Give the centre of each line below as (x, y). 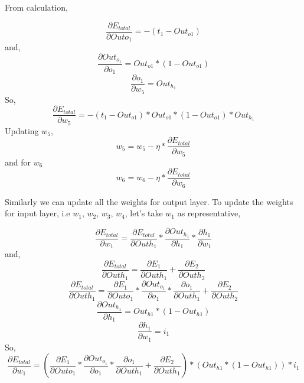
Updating (22, 130)
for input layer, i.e (37, 213)
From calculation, (36, 7)
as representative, (209, 213)
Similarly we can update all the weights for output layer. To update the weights (149, 201)
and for (18, 162)
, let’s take (144, 213)
